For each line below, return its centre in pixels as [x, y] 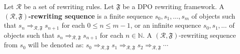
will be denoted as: [56, 45]
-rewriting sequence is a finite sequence [90, 16]
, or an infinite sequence [166, 25]
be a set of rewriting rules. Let [69, 6]
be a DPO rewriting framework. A [173, 6]
